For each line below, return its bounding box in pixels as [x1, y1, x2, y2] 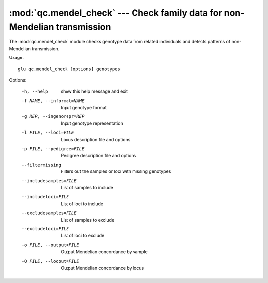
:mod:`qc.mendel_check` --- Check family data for [9, 7, 223, 18]
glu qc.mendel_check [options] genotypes [18, 66, 120, 72]
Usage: [9, 55, 24, 60]
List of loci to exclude [61, 233, 105, 239]
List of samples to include [61, 184, 114, 190]
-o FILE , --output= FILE [21, 242, 79, 248]
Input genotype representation [61, 120, 124, 126]
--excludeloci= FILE [21, 226, 69, 231]
